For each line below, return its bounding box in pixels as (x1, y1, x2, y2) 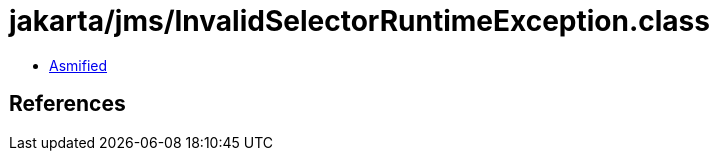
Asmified (49, 56, 108, 74)
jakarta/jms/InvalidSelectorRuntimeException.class (9, 4, 710, 38)
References (9, 91, 126, 117)
